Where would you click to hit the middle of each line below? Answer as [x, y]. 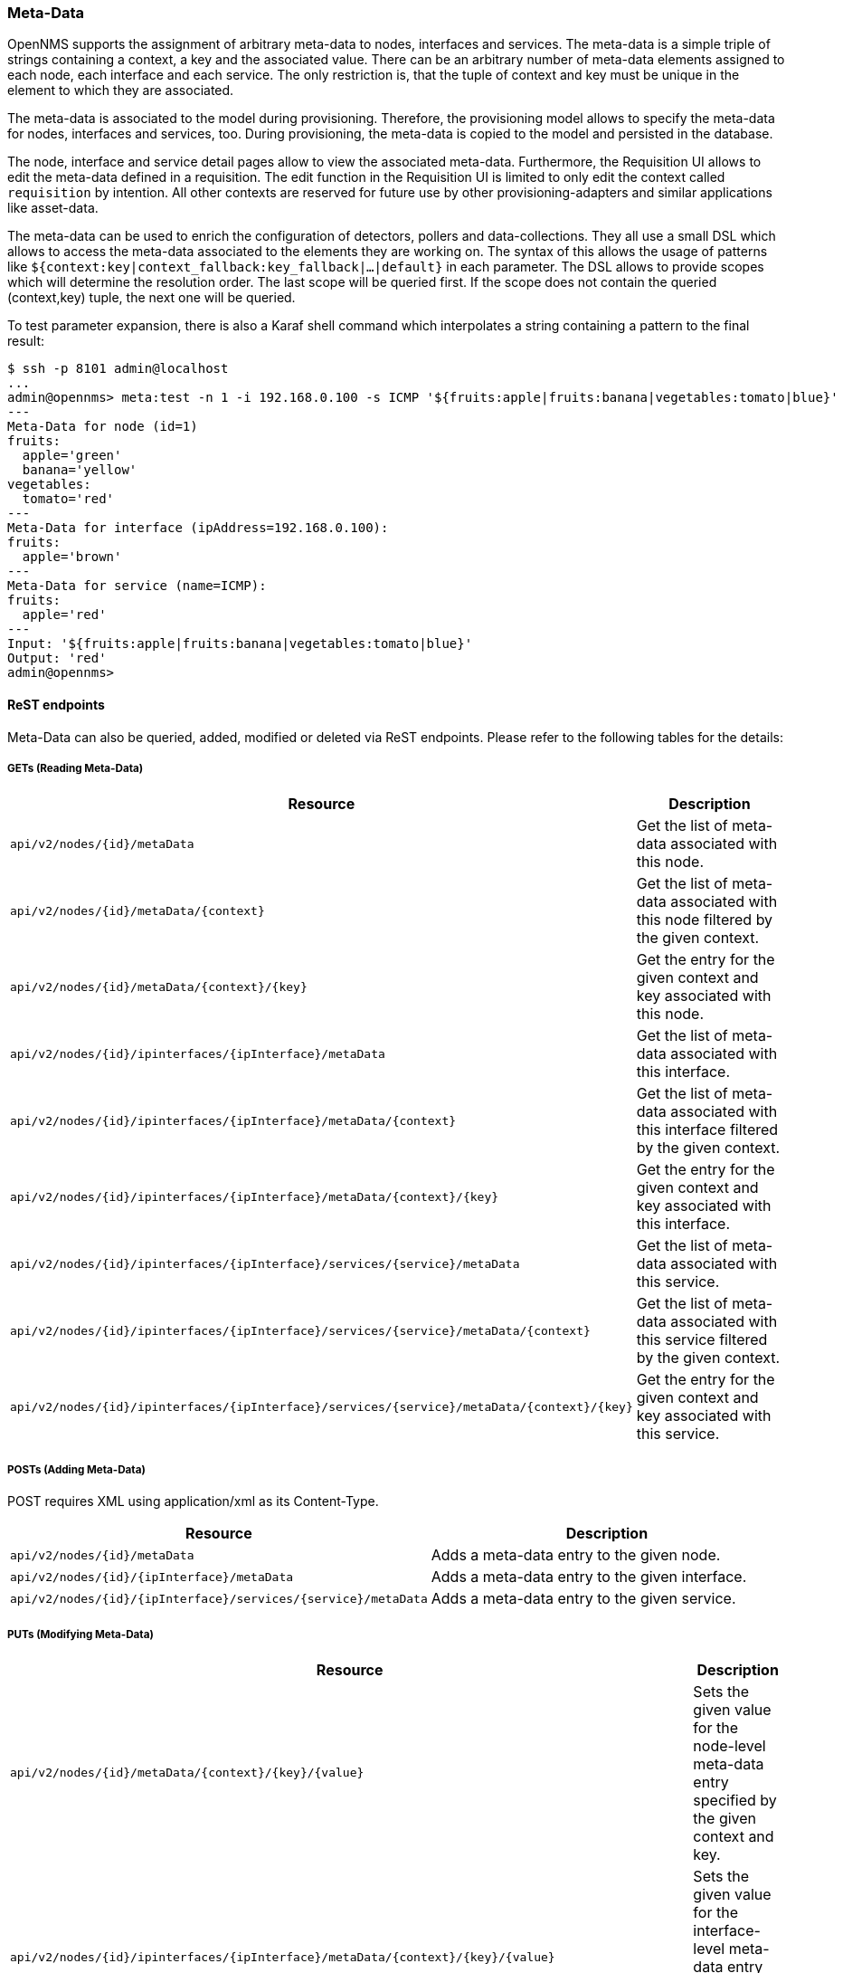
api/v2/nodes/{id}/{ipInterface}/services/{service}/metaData [219, 1598]
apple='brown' [72, 557]
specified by [735, 1800]
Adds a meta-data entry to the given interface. [589, 1577]
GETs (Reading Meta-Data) [76, 768]
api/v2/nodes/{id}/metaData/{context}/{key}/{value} [187, 1773]
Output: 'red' [57, 658]
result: [26, 341]
